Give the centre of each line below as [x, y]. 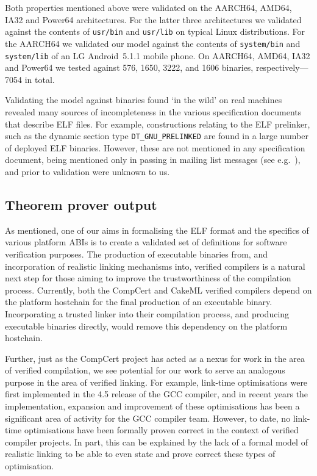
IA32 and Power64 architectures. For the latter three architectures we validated [153, 19]
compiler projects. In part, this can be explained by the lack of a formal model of [156, 442]
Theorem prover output [81, 204]
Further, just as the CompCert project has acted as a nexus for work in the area [155, 358]
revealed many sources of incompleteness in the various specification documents [153, 111]
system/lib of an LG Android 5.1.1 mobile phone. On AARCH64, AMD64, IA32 [158, 55]
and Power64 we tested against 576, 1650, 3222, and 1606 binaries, [129, 67]
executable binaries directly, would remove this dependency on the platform [146, 326]
